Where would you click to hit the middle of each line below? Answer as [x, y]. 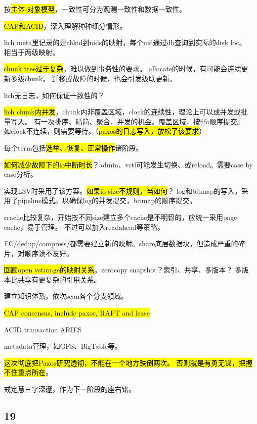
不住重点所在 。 [28, 372]
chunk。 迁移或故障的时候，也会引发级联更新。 [100, 78]
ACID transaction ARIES [43, 329]
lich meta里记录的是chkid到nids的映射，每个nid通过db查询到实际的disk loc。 [125, 42]
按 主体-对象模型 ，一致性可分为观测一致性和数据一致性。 [95, 9]
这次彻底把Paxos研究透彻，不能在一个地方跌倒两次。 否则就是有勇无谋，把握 [128, 362]
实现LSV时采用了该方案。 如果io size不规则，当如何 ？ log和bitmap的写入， [123, 190]
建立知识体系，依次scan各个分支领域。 [66, 296]
